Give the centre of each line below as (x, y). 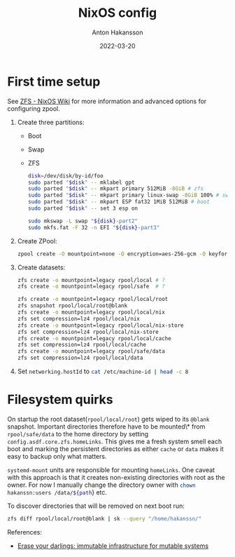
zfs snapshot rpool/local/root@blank (72, 306)
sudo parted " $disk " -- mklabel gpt (81, 182)
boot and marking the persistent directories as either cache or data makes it (115, 449)
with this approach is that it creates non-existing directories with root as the (116, 477)
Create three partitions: (51, 122)
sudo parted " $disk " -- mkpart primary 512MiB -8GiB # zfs (116, 189)
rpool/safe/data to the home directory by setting (78, 434)
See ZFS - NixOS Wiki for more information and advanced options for (107, 101)
